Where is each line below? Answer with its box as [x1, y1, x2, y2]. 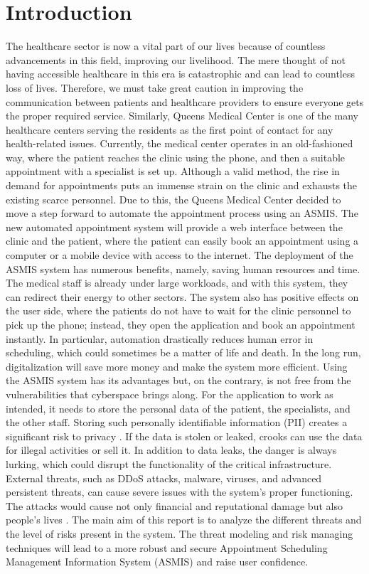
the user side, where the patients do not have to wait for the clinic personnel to [6, 303, 351, 318]
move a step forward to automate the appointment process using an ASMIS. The [6, 206, 358, 220]
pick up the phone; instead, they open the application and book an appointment [6, 317, 355, 331]
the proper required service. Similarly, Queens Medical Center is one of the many [6, 108, 358, 123]
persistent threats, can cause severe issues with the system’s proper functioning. [6, 484, 353, 499]
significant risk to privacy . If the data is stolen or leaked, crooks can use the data [6, 428, 363, 443]
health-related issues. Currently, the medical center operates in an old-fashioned [6, 136, 353, 151]
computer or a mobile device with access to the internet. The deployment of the [6, 248, 353, 262]
